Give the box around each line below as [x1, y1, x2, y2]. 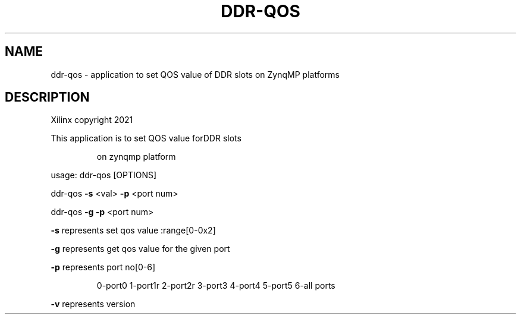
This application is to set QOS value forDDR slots [51, 133, 241, 144]
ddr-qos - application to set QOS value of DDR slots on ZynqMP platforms [51, 69, 340, 80]
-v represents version [51, 299, 136, 309]
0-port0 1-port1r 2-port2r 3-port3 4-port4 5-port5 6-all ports [96, 280, 335, 291]
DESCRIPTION [5, 90, 90, 105]
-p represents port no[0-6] [51, 262, 156, 273]
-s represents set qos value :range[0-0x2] [51, 225, 216, 236]
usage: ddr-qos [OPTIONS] [51, 170, 157, 181]
